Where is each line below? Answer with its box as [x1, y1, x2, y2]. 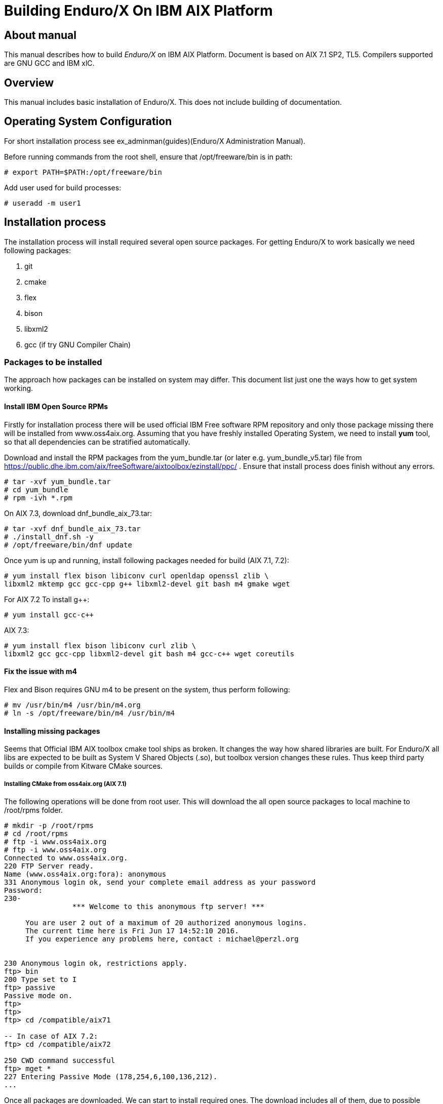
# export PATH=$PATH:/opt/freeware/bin [4, 168, 162, 176]
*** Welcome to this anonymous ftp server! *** [72, 902, 265, 911]
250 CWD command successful [4, 1056, 115, 1064]
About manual [4, 28, 76, 42]
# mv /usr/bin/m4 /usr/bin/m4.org [4, 700, 141, 709]
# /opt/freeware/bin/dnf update [4, 540, 132, 549]
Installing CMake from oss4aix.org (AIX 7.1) [4, 780, 127, 787]
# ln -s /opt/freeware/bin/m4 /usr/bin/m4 [4, 708, 175, 717]
